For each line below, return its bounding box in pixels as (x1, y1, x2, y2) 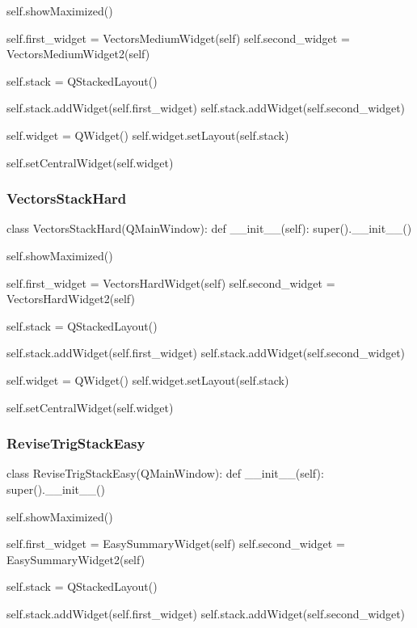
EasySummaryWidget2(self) (6, 550, 145, 567)
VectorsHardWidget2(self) (6, 290, 135, 307)
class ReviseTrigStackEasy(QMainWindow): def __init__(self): (6, 465, 324, 482)
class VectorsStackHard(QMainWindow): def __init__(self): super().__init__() (6, 220, 412, 237)
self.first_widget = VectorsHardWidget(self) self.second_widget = (6, 274, 335, 291)
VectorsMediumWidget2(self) (6, 45, 150, 62)
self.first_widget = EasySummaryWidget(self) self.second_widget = (6, 535, 345, 552)
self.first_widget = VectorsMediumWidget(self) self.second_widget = (6, 29, 350, 46)
